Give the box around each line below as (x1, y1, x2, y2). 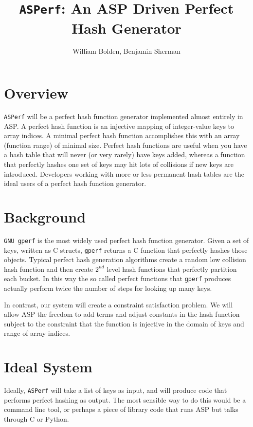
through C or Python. (4, 414, 69, 424)
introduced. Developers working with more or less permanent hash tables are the (4, 168, 244, 179)
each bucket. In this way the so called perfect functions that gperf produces (4, 273, 231, 284)
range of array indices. (4, 328, 70, 338)
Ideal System (4, 357, 92, 377)
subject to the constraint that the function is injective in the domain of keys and (4, 318, 244, 328)
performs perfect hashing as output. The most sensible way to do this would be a (4, 394, 246, 405)
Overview (4, 83, 69, 103)
